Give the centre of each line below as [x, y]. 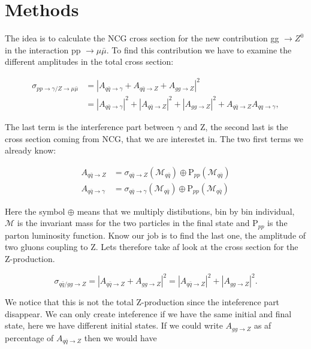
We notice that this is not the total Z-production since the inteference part [142, 302]
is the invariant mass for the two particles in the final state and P [138, 223]
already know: [31, 150]
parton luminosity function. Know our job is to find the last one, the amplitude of [155, 235]
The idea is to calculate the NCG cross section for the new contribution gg [142, 38]
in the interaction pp [43, 49]
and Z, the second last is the [236, 126]
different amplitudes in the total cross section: [89, 61]
